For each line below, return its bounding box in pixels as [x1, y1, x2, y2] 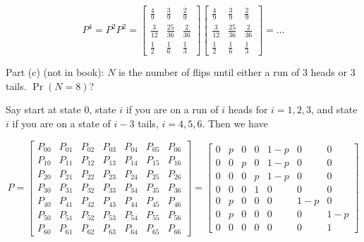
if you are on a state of [12, 115, 111, 130]
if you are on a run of [126, 102, 219, 117]
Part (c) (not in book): [6, 65, 104, 79]
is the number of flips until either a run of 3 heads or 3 [119, 65, 356, 79]
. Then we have [202, 115, 268, 130]
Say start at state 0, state [6, 102, 116, 117]
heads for [228, 102, 268, 117]
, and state [311, 102, 358, 117]
